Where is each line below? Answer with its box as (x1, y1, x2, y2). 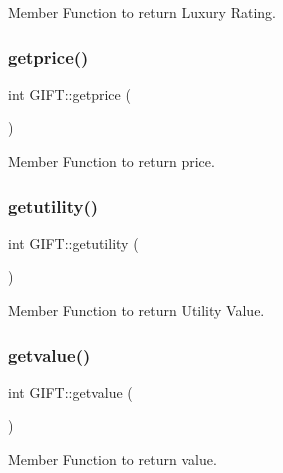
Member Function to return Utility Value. (8, 300, 265, 320)
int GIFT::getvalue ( (8, 381, 133, 402)
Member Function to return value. (8, 449, 217, 469)
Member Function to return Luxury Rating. (8, 2, 276, 22)
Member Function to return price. (8, 151, 215, 171)
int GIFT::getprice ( (8, 83, 131, 104)
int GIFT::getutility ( (8, 232, 139, 253)
